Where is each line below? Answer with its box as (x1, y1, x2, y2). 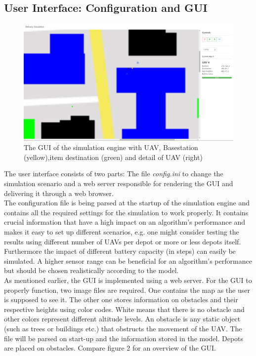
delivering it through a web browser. (4, 188, 114, 198)
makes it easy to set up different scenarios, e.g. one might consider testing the (4, 226, 239, 237)
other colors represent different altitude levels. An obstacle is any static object (4, 314, 241, 324)
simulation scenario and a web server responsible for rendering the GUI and (4, 178, 233, 188)
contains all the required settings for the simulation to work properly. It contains (4, 207, 249, 217)
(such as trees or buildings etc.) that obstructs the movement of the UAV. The (4, 323, 242, 333)
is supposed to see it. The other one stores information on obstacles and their (4, 294, 238, 305)
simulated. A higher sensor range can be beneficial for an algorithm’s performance (4, 255, 252, 266)
